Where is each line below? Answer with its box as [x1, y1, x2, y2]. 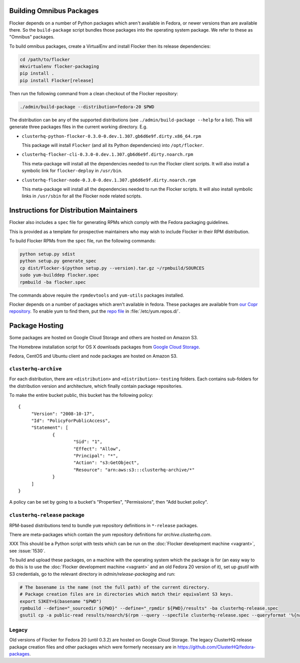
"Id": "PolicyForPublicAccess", [31, 418, 111, 423]
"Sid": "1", [73, 439, 102, 445]
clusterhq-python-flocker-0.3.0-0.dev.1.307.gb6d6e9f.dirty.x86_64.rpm [21, 133, 201, 139]
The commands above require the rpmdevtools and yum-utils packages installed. [9, 292, 184, 298]
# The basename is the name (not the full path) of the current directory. [19, 584, 210, 590]
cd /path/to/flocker [19, 57, 70, 62]
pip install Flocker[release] [19, 78, 94, 83]
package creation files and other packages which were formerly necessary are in [9, 644, 177, 650]
